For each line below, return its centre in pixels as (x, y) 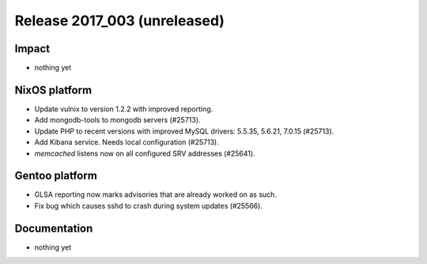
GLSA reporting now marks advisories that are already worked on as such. (155, 194)
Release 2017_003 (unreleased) (120, 21)
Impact (32, 49)
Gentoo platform (56, 176)
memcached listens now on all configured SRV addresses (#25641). (145, 153)
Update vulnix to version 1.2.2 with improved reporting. (124, 109)
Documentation (54, 228)
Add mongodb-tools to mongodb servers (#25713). (117, 120)
